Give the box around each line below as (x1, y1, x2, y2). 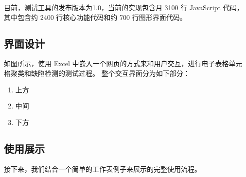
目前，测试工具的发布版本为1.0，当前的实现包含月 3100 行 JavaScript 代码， (4, 2, 244, 12)
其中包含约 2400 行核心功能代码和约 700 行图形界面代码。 (4, 12, 187, 22)
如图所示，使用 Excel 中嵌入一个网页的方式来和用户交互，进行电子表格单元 (4, 58, 243, 69)
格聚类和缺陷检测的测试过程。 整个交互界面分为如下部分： (4, 68, 190, 78)
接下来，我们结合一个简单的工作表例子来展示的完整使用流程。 (4, 163, 201, 174)
